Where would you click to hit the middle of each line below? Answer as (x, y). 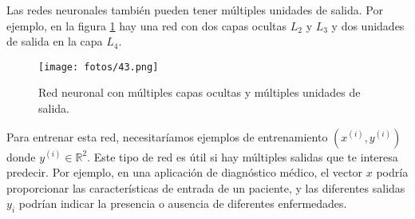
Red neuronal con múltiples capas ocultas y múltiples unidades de (200, 92)
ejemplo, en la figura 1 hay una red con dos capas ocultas (147, 25)
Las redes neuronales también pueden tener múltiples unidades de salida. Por (195, 10)
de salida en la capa (55, 41)
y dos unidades (368, 25)
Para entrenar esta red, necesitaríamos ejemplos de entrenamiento (167, 136)
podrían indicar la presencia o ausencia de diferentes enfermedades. (183, 203)
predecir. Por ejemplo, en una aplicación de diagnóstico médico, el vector (185, 172)
